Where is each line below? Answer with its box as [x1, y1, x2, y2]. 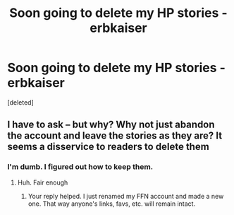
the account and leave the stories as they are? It [7, 129, 223, 142]
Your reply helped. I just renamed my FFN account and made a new [27, 192, 224, 200]
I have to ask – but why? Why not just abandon [7, 119, 215, 131]
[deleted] [7, 98, 34, 107]
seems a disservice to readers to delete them [7, 141, 209, 153]
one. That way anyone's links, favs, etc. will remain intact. [27, 199, 196, 208]
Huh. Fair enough [17, 178, 68, 187]
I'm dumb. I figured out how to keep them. [7, 162, 154, 172]
